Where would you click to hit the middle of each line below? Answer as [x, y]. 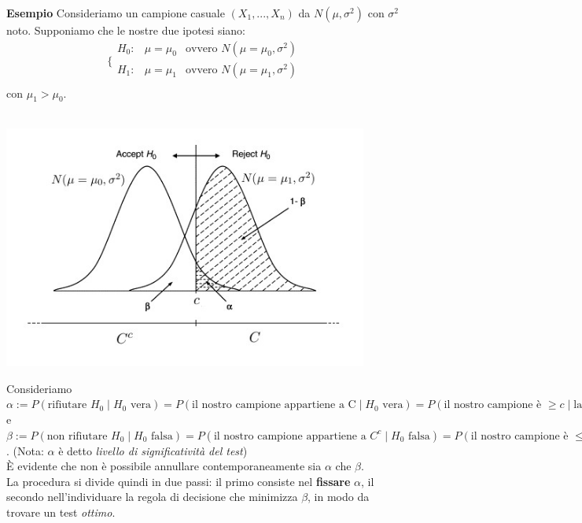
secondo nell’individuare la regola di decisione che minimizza [152, 497]
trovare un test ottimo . [61, 512]
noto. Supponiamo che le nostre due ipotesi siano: [126, 30]
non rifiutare [77, 436]
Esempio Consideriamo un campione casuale [116, 13]
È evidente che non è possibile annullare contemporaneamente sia [164, 466]
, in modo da [339, 497]
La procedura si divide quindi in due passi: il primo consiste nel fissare [179, 481]
